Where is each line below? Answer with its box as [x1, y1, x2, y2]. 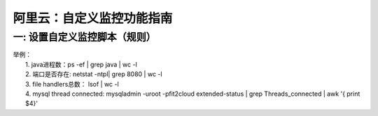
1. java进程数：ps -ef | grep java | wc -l [25, 60, 138, 68]
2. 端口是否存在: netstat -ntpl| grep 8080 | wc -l [25, 70, 162, 78]
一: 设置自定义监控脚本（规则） [13, 31, 157, 43]
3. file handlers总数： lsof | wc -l [25, 80, 119, 88]
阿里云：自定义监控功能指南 [13, 10, 173, 26]
